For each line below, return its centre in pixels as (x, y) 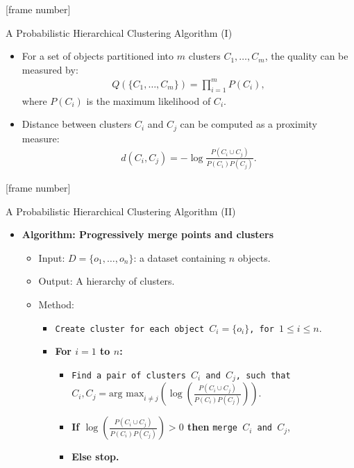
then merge (212, 427)
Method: (56, 304)
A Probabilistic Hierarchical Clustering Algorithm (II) (121, 211)
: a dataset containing (180, 257)
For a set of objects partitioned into (98, 56)
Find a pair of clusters (129, 375)
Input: (52, 257)
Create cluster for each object (130, 329)
